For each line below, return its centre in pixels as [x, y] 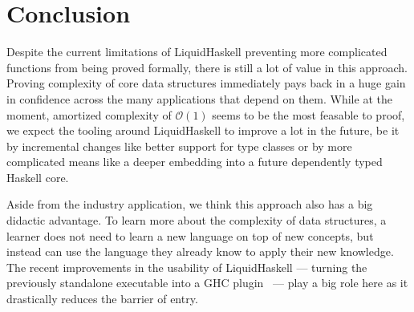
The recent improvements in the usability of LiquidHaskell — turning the [187, 267]
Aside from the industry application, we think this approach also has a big [190, 204]
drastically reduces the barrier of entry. [102, 299]
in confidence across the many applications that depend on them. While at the [199, 98]
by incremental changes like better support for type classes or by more [179, 146]
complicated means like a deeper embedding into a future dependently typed [195, 162]
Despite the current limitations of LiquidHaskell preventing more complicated [197, 52]
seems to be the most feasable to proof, [308, 114]
